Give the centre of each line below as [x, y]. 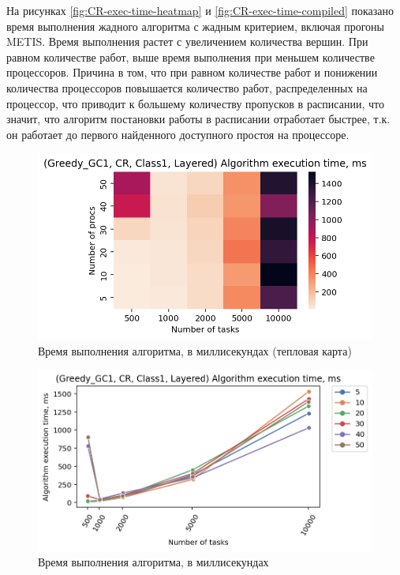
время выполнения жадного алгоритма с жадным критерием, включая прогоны [195, 26]
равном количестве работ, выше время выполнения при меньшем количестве [191, 56]
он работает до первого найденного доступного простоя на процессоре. [178, 134]
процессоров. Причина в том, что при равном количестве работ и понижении [192, 72]
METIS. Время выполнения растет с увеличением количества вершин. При [187, 41]
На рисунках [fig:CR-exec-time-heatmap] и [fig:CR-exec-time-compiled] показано [200, 10]
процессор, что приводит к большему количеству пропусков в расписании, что [195, 103]
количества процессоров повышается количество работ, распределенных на [187, 87]
